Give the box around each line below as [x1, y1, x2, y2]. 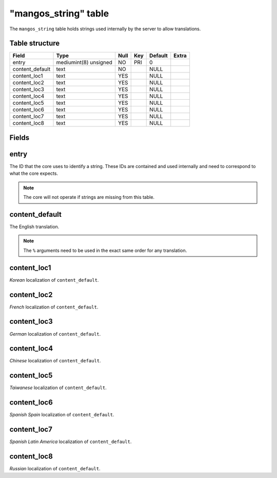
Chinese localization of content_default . [9, 358, 101, 364]
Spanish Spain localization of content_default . [9, 412, 114, 418]
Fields [9, 133, 30, 142]
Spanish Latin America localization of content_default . [9, 438, 132, 445]
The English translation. [9, 224, 60, 230]
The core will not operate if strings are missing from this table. [23, 194, 155, 200]
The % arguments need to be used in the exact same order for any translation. [23, 247, 187, 253]
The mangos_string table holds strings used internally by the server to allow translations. [9, 26, 201, 32]
